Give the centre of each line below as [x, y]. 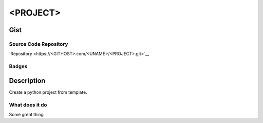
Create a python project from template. [48, 92]
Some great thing [26, 114]
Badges [18, 67]
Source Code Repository [38, 44]
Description [27, 80]
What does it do [28, 105]
